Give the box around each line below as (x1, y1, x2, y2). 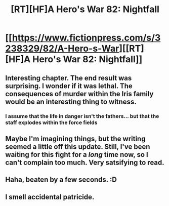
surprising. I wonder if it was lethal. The (5, 81, 133, 90)
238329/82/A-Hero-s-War (5, 43, 119, 54)
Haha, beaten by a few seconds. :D (5, 176, 117, 184)
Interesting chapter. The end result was (5, 73, 132, 82)
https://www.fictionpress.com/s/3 (12, 32, 161, 44)
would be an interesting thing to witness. (5, 97, 137, 106)
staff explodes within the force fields (5, 119, 98, 126)
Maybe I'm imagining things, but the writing (5, 134, 146, 143)
